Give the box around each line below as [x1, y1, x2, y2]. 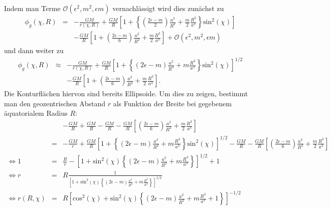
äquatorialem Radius [4, 108, 68, 118]
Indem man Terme [4, 3, 61, 13]
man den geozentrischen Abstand [4, 98, 106, 108]
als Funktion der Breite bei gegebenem [113, 98, 232, 108]
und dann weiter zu [4, 45, 64, 56]
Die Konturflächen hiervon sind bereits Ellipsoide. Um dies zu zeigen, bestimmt [4, 88, 248, 99]
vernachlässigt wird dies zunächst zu [112, 3, 224, 13]
